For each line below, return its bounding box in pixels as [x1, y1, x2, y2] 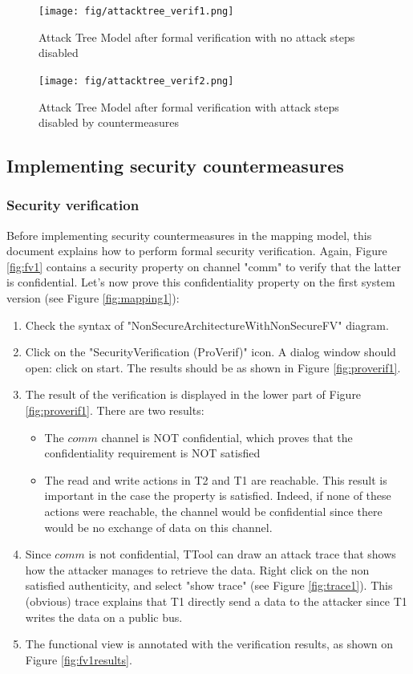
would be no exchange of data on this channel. [44, 518, 273, 535]
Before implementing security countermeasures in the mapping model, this [6, 226, 372, 243]
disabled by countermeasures [38, 114, 179, 131]
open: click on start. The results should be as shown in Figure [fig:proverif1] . [25, 359, 401, 376]
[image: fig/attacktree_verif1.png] [38, 6, 234, 17]
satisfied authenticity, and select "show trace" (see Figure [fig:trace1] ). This [25, 577, 393, 594]
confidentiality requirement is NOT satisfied [44, 445, 261, 461]
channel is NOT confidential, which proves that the [101, 428, 353, 445]
